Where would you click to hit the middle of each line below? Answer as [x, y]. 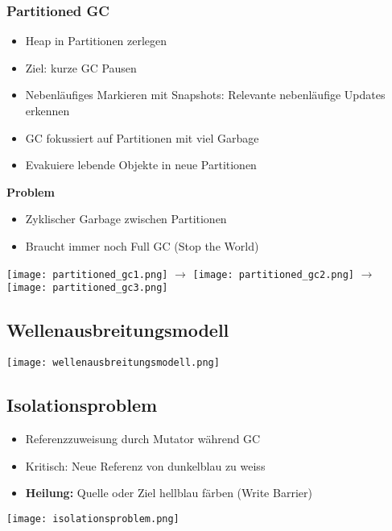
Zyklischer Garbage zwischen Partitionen [126, 219]
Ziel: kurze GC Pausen [81, 67]
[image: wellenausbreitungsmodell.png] [113, 363]
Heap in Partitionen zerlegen [96, 41]
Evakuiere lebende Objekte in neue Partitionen [141, 165]
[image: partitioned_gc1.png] [87, 274]
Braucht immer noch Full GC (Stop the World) [142, 245]
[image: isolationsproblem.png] [93, 519]
